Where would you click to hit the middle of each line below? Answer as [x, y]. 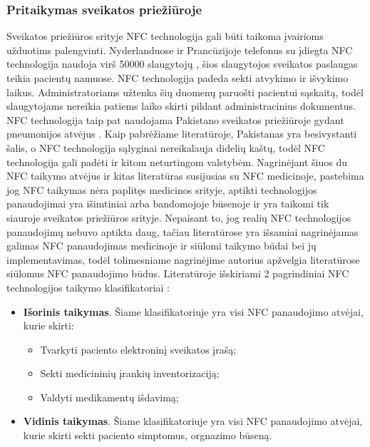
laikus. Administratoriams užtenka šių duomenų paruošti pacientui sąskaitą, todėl [185, 92]
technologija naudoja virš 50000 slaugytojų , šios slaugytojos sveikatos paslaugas [182, 64]
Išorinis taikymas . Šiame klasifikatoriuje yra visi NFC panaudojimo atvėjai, [193, 311]
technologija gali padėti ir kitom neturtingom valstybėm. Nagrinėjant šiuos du [177, 161]
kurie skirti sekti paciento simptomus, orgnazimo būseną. [148, 435]
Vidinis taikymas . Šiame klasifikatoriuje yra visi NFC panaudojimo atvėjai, [193, 421]
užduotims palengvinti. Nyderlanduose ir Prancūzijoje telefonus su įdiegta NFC [180, 50]
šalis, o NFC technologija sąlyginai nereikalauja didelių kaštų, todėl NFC [166, 147]
